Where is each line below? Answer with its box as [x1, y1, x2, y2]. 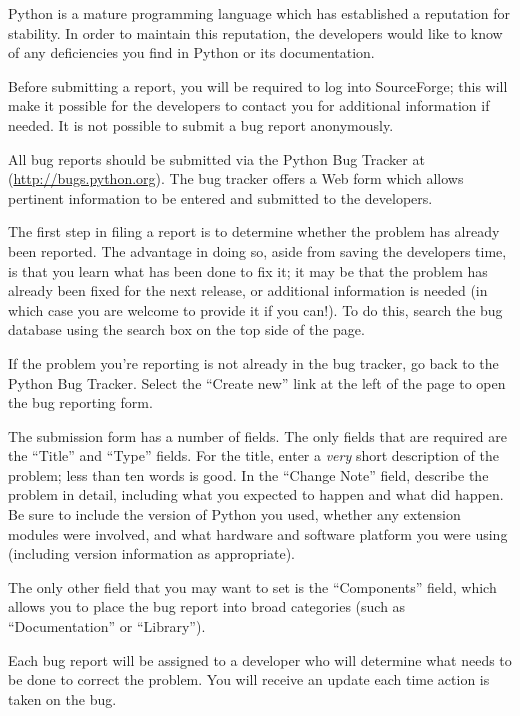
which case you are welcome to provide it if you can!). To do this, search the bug [8, 299, 503, 320]
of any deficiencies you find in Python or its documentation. [8, 42, 375, 63]
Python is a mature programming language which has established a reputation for [8, 3, 511, 23]
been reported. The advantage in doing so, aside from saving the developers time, [8, 240, 507, 261]
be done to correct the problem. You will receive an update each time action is [8, 669, 490, 690]
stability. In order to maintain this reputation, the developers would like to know [8, 22, 503, 43]
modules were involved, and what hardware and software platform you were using [8, 523, 508, 544]
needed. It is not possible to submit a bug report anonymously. [8, 114, 394, 135]
